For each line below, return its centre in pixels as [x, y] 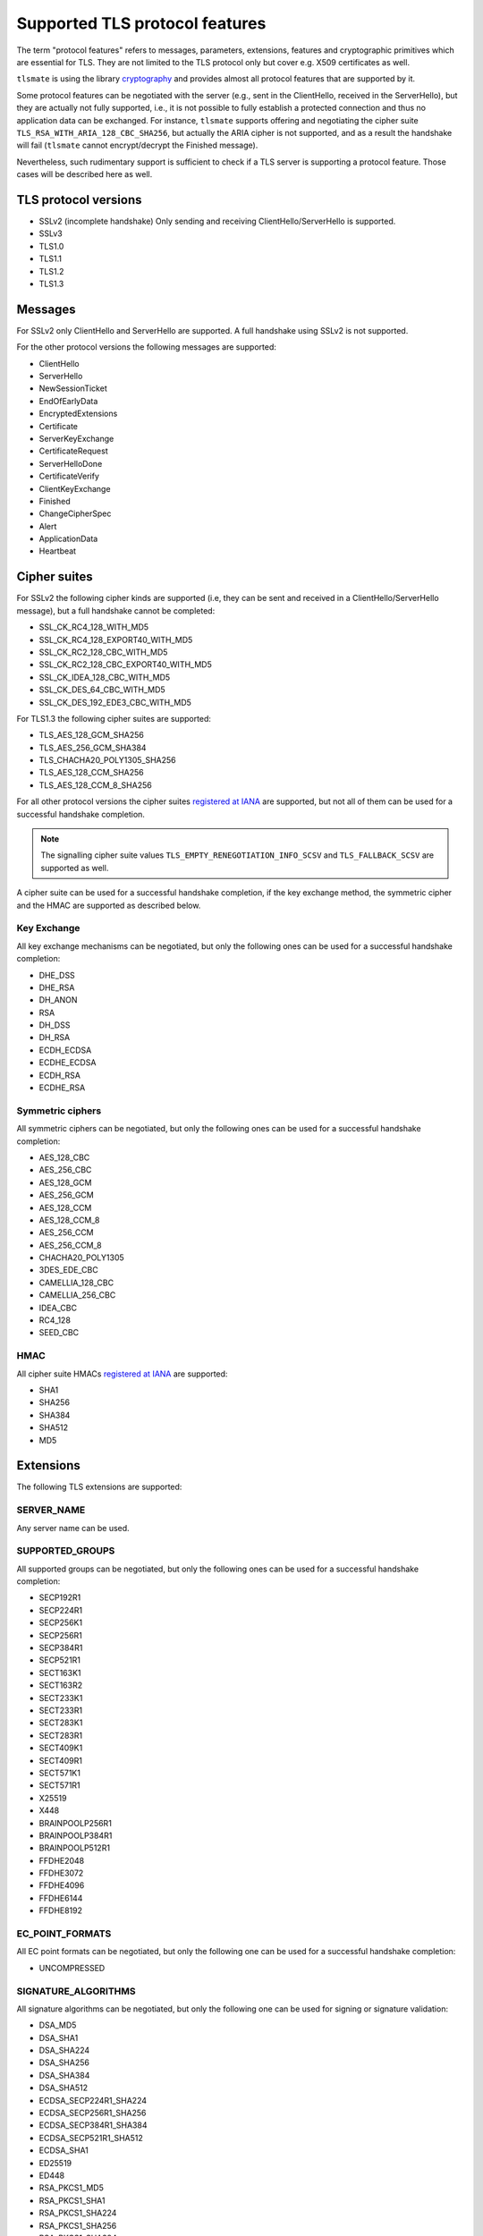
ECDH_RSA [59, 1075]
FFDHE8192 [61, 1910]
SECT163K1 [60, 1673]
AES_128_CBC [64, 1157]
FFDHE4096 [62, 1885]
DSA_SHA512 [64, 2088]
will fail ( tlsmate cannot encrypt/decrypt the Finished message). [137, 145]
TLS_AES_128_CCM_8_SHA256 [95, 785]
